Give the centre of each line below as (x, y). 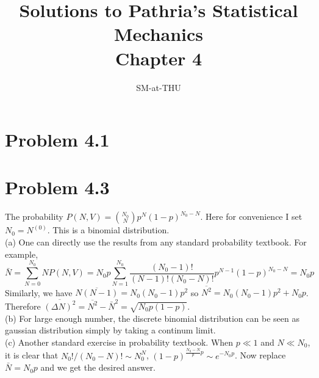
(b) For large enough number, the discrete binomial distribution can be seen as (152, 318)
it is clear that (32, 355)
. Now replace (260, 355)
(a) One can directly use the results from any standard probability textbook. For (156, 242)
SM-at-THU (159, 87)
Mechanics (159, 34)
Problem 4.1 (57, 140)
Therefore (23, 306)
